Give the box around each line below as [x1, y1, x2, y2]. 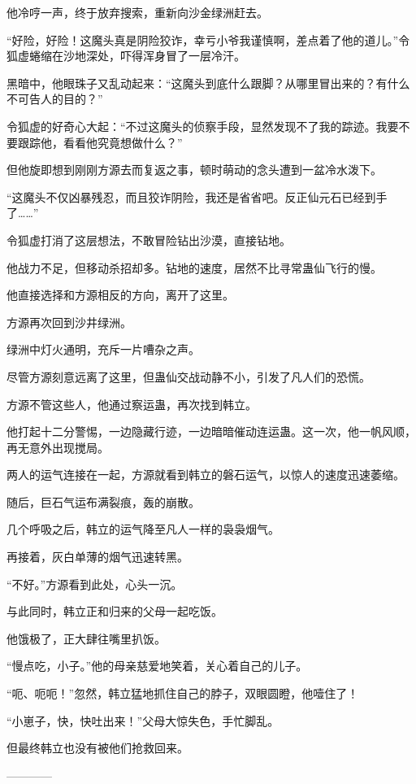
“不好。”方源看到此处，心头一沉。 [6, 575, 183, 592]
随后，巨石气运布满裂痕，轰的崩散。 [6, 493, 200, 510]
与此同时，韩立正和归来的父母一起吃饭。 [6, 603, 223, 620]
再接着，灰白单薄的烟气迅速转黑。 [6, 548, 188, 565]
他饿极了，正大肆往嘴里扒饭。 [6, 629, 166, 647]
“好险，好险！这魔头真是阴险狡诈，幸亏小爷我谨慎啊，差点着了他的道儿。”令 [6, 31, 410, 48]
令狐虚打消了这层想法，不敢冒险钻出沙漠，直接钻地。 [6, 231, 291, 248]
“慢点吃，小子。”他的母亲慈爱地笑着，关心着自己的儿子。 [6, 657, 308, 674]
